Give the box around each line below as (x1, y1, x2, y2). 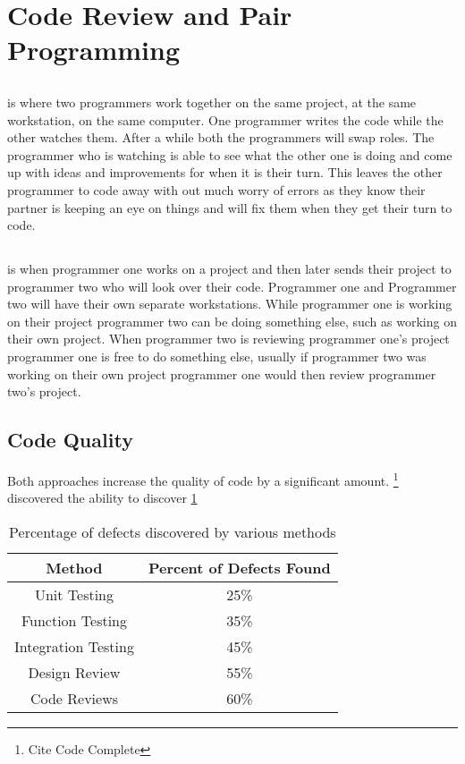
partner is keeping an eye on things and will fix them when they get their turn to (7, 198, 452, 216)
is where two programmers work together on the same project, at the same (7, 92, 417, 111)
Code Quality (7, 426, 133, 454)
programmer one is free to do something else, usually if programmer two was (7, 347, 427, 366)
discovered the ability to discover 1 (7, 488, 198, 507)
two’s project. (7, 382, 81, 401)
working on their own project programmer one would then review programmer (7, 364, 436, 383)
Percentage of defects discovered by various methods (9, 521, 336, 542)
